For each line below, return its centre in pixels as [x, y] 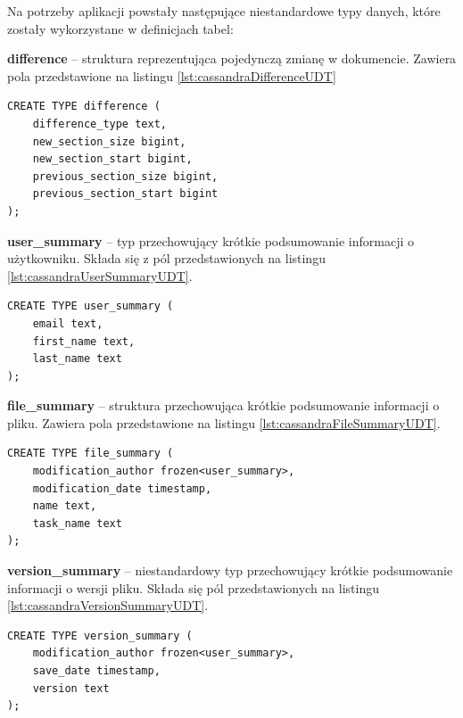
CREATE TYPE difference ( [84, 107]
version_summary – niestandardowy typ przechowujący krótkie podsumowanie [230, 570]
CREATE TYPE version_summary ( [100, 635]
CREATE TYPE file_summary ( [91, 454]
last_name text [77, 359]
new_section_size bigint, [109, 141]
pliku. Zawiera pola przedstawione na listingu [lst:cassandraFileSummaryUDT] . [224, 422]
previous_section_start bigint [125, 194]
